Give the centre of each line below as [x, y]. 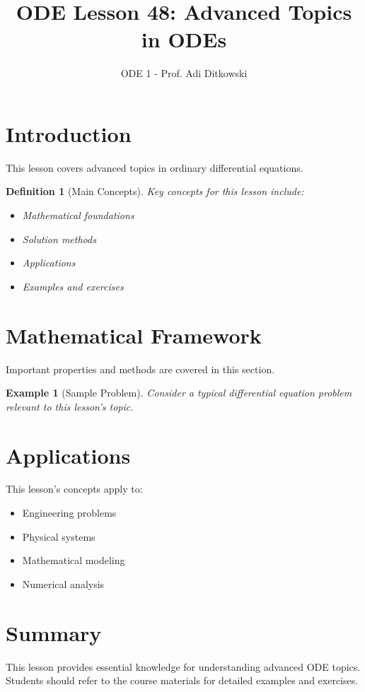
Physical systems [59, 536]
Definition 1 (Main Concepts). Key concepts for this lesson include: [155, 191]
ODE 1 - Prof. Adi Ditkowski [184, 73]
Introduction [69, 133]
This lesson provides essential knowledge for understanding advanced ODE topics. [183, 666]
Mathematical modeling [74, 560]
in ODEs [184, 39]
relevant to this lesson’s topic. [70, 406]
